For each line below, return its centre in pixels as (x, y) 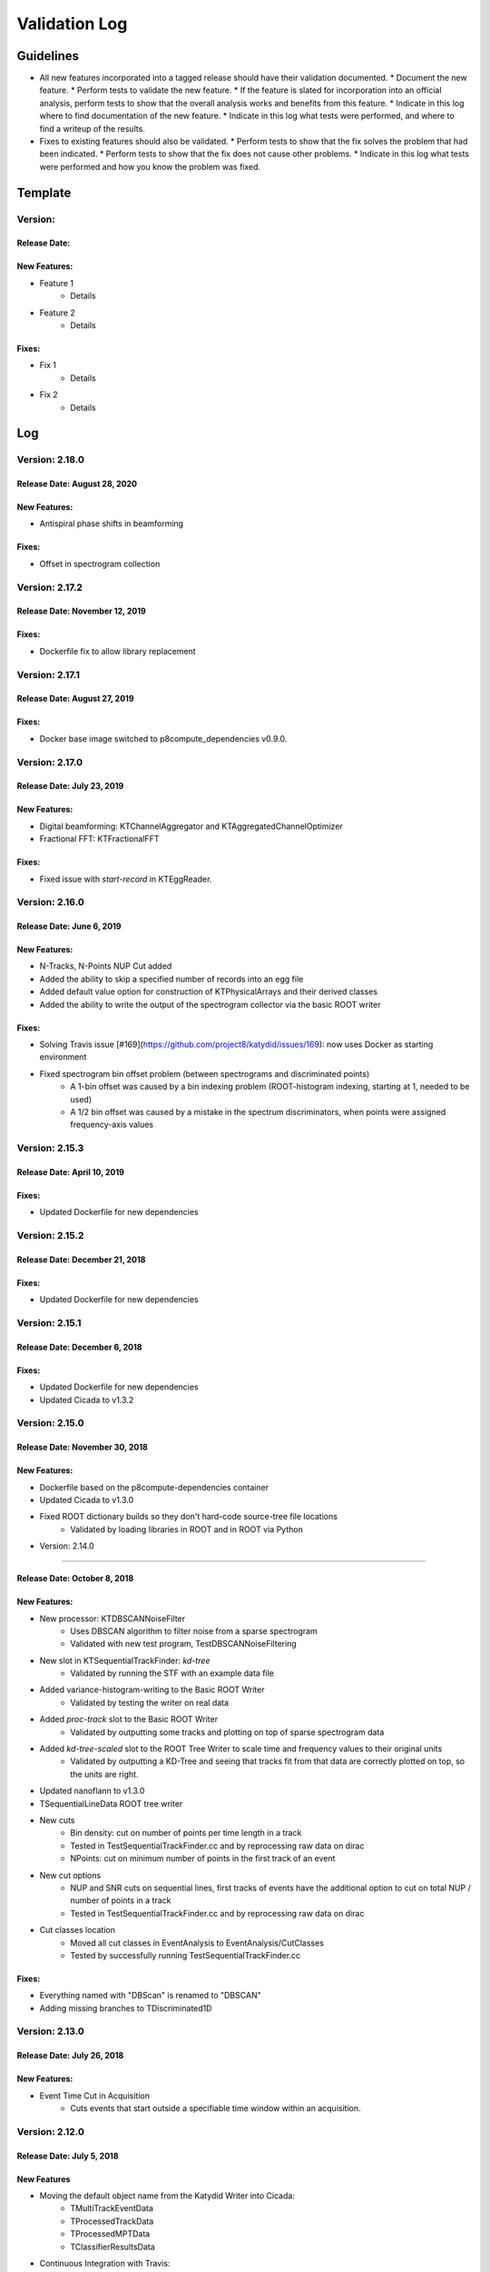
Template (44, 192)
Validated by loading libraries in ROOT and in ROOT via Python (186, 1529)
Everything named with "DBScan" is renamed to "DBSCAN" (151, 1996)
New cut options (70, 1875)
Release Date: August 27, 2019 (75, 699)
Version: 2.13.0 (51, 2031)
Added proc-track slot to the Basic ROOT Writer (128, 1719)
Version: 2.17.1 (49, 674)
